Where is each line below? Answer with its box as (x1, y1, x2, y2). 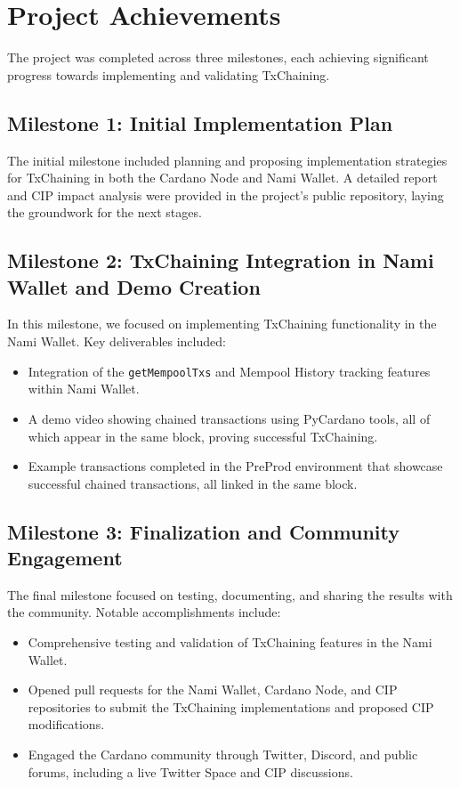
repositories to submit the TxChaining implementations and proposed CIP (28, 697, 434, 716)
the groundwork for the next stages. (7, 203, 202, 222)
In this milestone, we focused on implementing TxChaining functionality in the (7, 314, 437, 333)
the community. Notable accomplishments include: (7, 603, 281, 621)
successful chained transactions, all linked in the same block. (28, 474, 358, 492)
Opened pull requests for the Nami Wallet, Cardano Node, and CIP (28, 680, 398, 699)
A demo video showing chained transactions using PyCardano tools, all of (28, 409, 431, 427)
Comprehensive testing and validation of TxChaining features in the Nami (28, 633, 432, 652)
